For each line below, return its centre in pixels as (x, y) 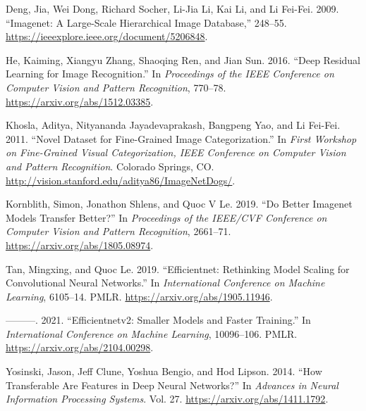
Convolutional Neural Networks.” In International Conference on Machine (165, 283)
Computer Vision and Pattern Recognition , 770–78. (116, 87)
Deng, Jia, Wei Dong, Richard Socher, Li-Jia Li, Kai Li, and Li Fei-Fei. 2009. (172, 8)
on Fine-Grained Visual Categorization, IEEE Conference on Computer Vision (176, 152)
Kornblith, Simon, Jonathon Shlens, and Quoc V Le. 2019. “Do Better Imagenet (179, 204)
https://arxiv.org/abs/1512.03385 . (80, 101)
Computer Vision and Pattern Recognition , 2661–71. (118, 231)
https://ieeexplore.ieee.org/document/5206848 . (107, 36)
